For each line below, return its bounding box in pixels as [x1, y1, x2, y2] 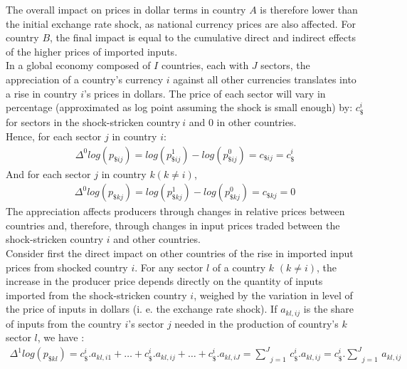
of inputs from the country [6, 316, 122, 331]
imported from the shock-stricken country [6, 287, 187, 302]
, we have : [37, 330, 85, 345]
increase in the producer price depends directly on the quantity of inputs [6, 274, 323, 289]
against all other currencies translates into [173, 71, 356, 86]
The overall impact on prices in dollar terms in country [6, 2, 246, 16]
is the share [303, 301, 354, 316]
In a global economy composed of [6, 58, 151, 73]
